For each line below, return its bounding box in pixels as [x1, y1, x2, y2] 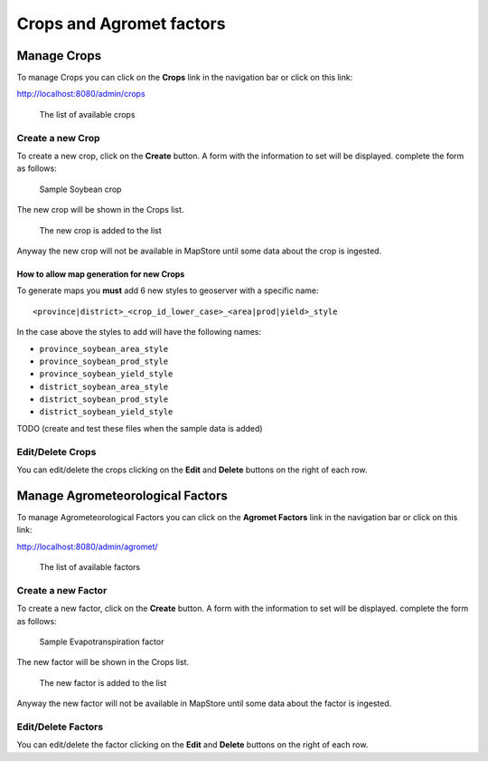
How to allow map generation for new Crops [16, 268, 185, 280]
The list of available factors [39, 562, 140, 573]
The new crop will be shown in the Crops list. [16, 205, 184, 215]
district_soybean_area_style [39, 381, 169, 392]
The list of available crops [39, 109, 136, 119]
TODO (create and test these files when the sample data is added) [16, 423, 263, 433]
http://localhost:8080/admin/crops [16, 89, 145, 100]
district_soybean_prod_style [39, 395, 169, 404]
